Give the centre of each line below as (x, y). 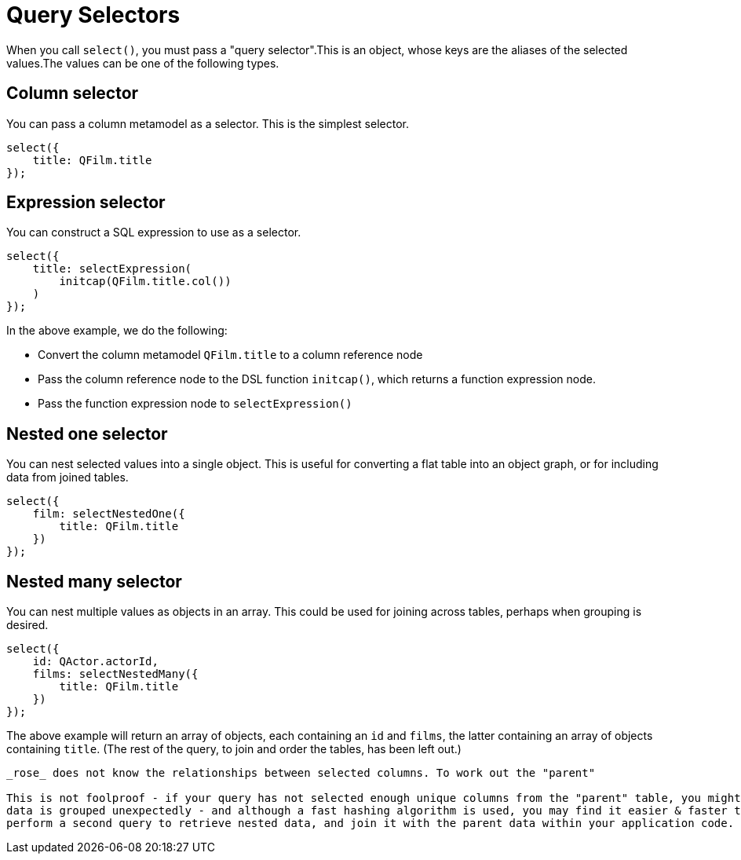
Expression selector (86, 203)
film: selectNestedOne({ (109, 514)
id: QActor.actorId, (95, 662)
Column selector (73, 93)
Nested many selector (94, 581)
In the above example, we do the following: (117, 331)
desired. (27, 625)
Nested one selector (87, 434)
